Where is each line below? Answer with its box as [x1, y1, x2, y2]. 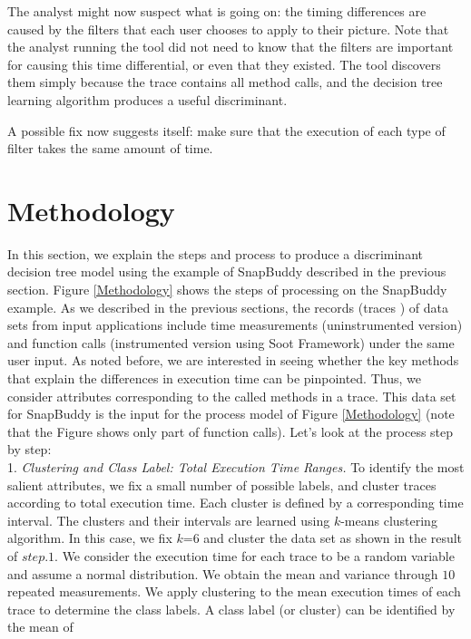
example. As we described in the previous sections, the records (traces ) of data [7, 297, 449, 316]
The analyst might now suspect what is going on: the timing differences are [7, 2, 427, 20]
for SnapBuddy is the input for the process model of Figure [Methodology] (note [7, 404, 455, 423]
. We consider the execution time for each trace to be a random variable [54, 546, 455, 565]
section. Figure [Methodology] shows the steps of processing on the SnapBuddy [7, 280, 447, 299]
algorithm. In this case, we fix [7, 528, 172, 547]
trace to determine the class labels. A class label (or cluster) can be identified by [7, 599, 456, 618]
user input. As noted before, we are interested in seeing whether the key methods [7, 351, 459, 370]
